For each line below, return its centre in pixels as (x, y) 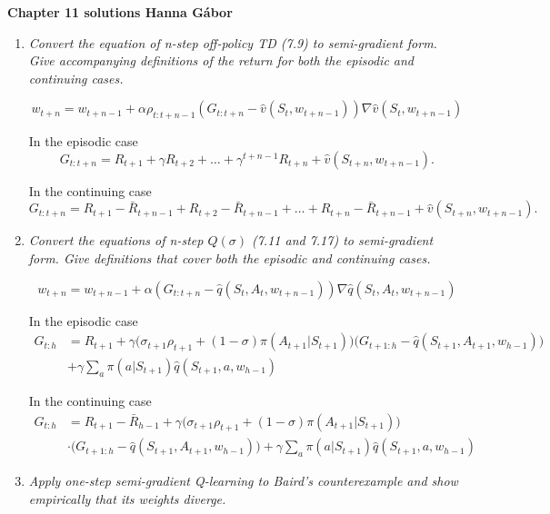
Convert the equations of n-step (116, 240)
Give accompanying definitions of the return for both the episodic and (221, 60)
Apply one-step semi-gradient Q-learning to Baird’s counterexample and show (243, 481)
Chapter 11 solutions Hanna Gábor (120, 12)
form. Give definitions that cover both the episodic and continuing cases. (230, 257)
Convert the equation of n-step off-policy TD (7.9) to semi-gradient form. (233, 42)
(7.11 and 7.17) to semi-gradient (342, 240)
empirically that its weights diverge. (127, 499)
